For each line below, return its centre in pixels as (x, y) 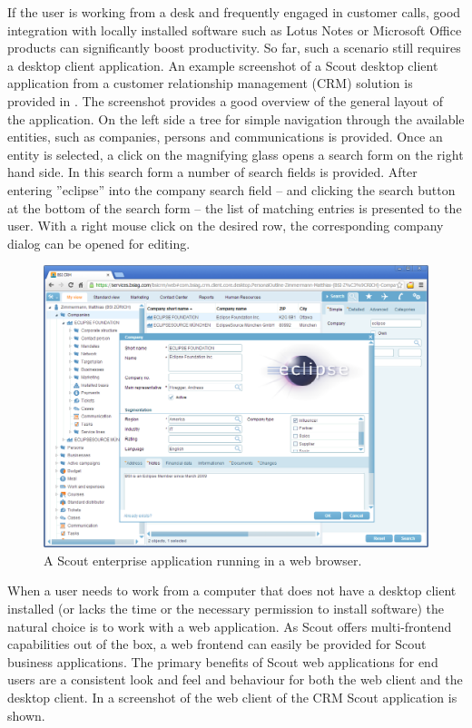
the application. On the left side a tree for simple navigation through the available (236, 118)
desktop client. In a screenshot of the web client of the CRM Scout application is (232, 698)
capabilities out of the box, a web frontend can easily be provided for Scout (217, 644)
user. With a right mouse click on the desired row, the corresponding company (226, 226)
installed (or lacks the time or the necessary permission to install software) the (226, 609)
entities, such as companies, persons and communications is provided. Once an (225, 137)
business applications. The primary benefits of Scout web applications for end (223, 661)
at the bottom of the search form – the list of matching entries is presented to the (235, 207)
